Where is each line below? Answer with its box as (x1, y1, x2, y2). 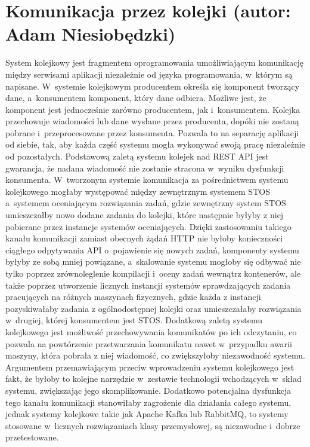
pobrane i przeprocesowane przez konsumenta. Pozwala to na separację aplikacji (5, 126, 299, 139)
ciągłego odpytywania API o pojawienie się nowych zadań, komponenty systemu (5, 243, 299, 256)
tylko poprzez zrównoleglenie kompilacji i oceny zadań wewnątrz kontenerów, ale (5, 267, 301, 279)
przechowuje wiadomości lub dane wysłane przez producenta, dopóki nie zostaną (5, 115, 299, 127)
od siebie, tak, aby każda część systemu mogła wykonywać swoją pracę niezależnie (5, 138, 305, 151)
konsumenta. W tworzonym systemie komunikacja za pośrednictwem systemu (5, 173, 289, 186)
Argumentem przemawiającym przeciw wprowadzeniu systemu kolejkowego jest (5, 360, 294, 373)
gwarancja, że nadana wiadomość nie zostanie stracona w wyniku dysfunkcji (5, 161, 284, 174)
